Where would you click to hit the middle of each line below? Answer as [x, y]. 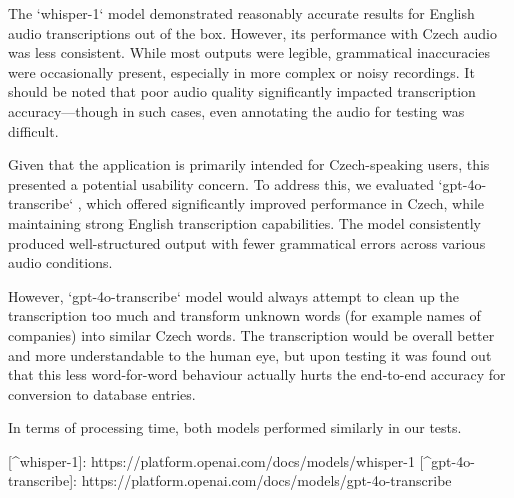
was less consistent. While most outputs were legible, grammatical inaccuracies [249, 52]
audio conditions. [60, 262]
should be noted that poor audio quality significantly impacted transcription [242, 91]
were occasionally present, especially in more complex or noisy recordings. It [241, 71]
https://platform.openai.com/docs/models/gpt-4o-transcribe [266, 480]
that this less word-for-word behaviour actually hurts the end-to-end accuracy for [257, 374]
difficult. [33, 130]
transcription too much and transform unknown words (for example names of [244, 315]
